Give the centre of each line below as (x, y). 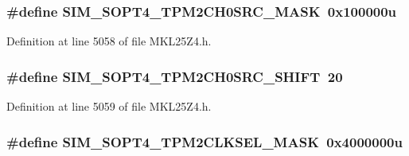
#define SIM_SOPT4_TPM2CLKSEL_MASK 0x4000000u (204, 141)
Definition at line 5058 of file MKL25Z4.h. (109, 41)
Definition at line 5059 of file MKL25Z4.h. (109, 106)
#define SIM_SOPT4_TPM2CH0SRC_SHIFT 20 (175, 76)
